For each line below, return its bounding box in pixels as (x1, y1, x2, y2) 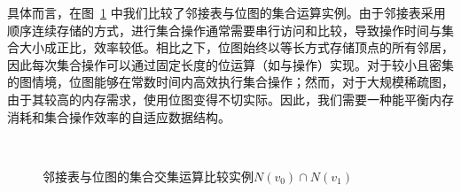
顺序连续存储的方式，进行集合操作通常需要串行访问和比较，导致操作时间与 (7, 20, 441, 39)
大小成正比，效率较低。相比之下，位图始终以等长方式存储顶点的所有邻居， (19, 38, 454, 57)
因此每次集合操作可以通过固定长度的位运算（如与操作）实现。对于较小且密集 (7, 55, 454, 73)
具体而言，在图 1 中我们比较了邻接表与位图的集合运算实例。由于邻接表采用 (7, 4, 446, 21)
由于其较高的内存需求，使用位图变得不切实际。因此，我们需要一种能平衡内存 (7, 89, 454, 108)
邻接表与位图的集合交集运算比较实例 (43, 166, 254, 185)
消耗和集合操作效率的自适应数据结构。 (7, 107, 230, 126)
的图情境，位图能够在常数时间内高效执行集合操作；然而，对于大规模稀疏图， (7, 73, 454, 91)
